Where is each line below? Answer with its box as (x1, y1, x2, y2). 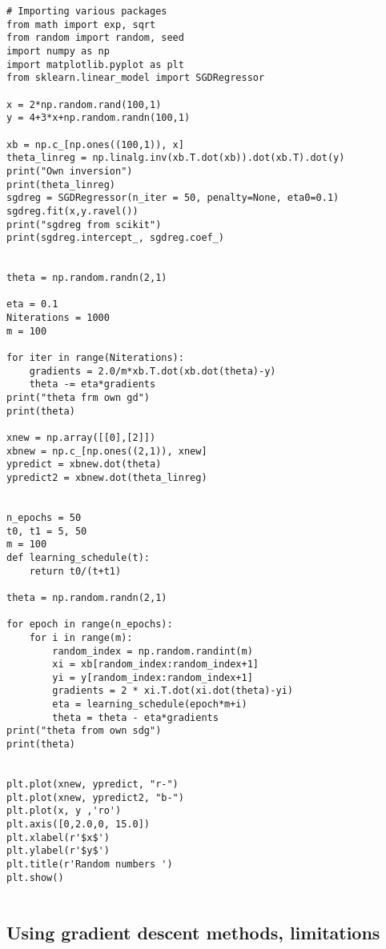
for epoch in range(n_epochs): (6, 619, 173, 631)
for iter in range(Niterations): (6, 352, 184, 364)
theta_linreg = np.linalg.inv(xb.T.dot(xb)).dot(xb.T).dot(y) (6, 152, 345, 164)
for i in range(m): (29, 631, 133, 643)
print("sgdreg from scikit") (6, 218, 162, 230)
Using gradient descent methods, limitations (6, 920, 380, 945)
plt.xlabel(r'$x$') (6, 831, 110, 843)
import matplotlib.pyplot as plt (6, 58, 184, 70)
